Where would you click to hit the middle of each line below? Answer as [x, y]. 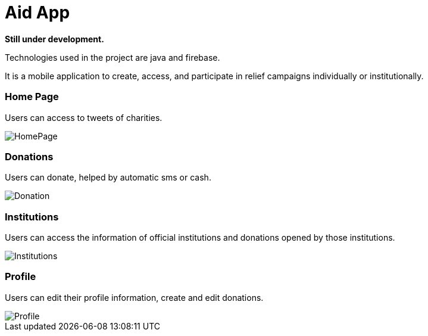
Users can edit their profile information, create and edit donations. [134, 297]
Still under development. [54, 39]
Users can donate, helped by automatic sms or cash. [108, 178]
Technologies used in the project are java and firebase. [113, 57]
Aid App [38, 13]
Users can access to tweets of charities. [84, 117]
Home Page [32, 97]
